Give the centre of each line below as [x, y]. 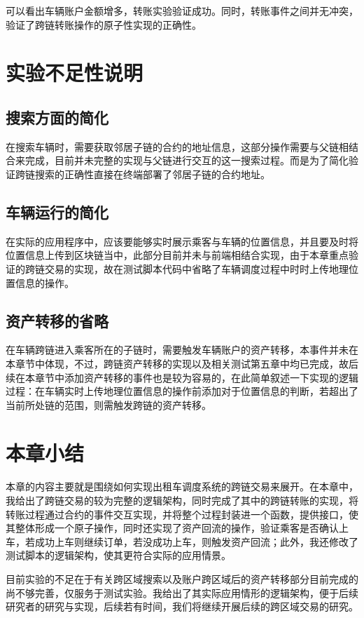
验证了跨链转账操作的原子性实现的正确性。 [104, 24]
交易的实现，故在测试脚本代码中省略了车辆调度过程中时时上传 [187, 268]
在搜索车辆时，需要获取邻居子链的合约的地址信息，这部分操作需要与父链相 [177, 146]
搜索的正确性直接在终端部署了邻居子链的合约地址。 [152, 174]
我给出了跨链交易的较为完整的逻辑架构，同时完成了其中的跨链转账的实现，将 [182, 501]
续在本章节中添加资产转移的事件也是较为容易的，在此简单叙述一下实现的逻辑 [182, 377]
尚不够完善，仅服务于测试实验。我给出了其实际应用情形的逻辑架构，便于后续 [182, 592]
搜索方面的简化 [57, 117]
